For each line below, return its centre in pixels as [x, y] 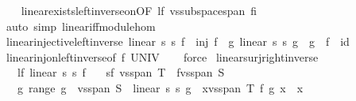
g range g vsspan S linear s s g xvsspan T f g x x [160, 87]
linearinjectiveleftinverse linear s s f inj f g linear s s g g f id [178, 41]
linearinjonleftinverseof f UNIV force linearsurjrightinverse [162, 56]
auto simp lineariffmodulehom [81, 26]
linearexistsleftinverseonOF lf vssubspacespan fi [139, 10]
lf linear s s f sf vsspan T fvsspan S [121, 72]
